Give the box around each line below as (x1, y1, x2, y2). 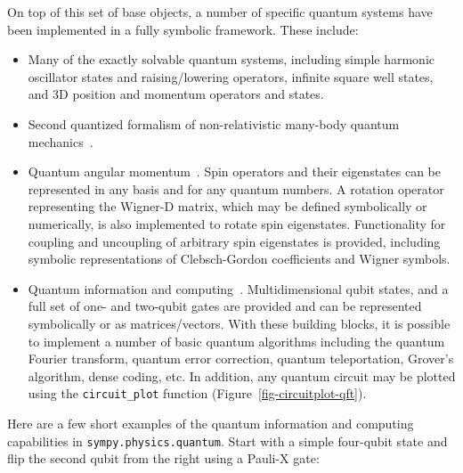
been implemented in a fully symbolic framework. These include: (7, 20, 359, 38)
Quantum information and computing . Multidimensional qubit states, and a (28, 279, 449, 298)
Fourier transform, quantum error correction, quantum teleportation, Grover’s (28, 349, 454, 368)
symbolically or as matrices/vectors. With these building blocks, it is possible (28, 314, 451, 332)
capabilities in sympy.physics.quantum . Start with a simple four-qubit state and (7, 431, 448, 450)
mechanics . (28, 132, 93, 151)
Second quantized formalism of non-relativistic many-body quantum (28, 114, 400, 133)
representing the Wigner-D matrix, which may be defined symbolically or (28, 197, 427, 216)
